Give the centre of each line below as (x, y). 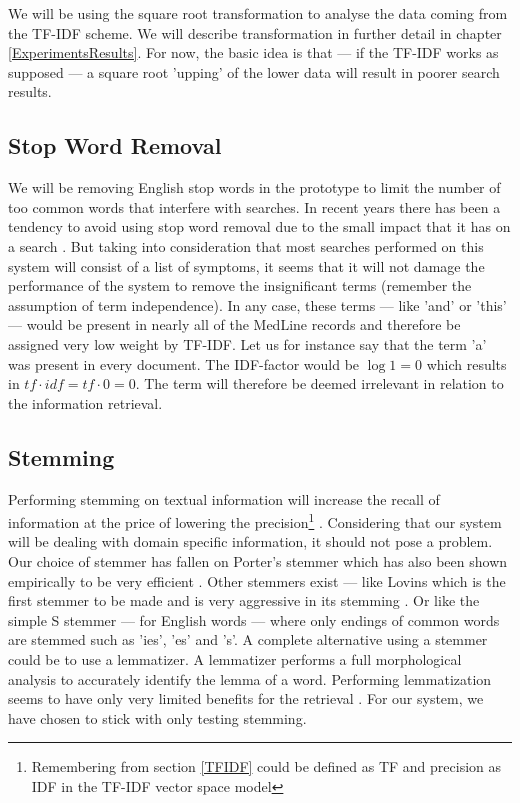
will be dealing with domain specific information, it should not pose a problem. (250, 541)
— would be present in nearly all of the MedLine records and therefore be (234, 324)
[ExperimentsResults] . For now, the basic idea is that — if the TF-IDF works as (253, 52)
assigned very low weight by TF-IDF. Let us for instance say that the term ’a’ (247, 343)
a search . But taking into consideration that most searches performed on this (246, 245)
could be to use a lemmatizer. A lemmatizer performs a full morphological (235, 658)
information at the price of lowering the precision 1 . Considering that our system (255, 520)
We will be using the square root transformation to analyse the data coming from (258, 13)
